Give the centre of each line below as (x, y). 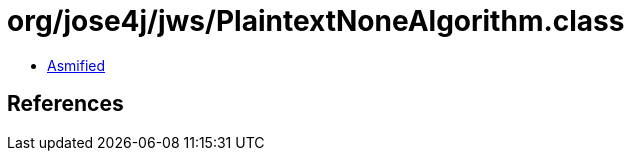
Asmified (76, 65)
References (65, 104)
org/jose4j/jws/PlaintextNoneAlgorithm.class (316, 21)
